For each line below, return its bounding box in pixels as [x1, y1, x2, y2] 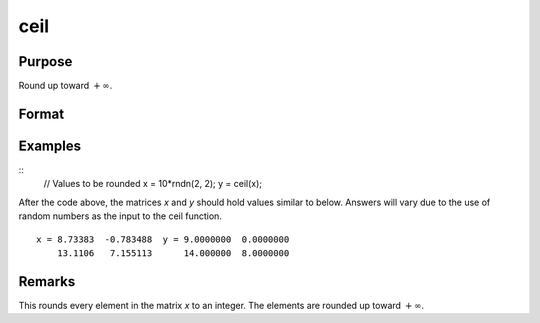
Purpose [18, 53, 73, 70]
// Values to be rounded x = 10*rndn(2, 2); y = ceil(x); [43, 178, 263, 190]
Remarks [18, 273, 76, 290]
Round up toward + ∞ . [18, 80, 113, 92]
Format [18, 105, 65, 122]
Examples [18, 137, 82, 154]
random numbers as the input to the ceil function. [18, 210, 222, 222]
